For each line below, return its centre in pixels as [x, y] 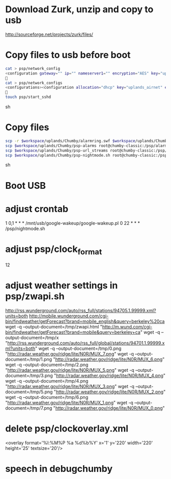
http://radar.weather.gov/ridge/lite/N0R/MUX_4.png [110, 375]
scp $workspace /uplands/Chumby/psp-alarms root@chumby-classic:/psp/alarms [87, 146]
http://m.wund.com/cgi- [127, 327]
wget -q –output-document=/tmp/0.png [80, 348]
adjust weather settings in [62, 285]
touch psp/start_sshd [28, 97]
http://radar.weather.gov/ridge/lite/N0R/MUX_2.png [110, 392]
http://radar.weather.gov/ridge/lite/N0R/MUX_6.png [109, 359]
